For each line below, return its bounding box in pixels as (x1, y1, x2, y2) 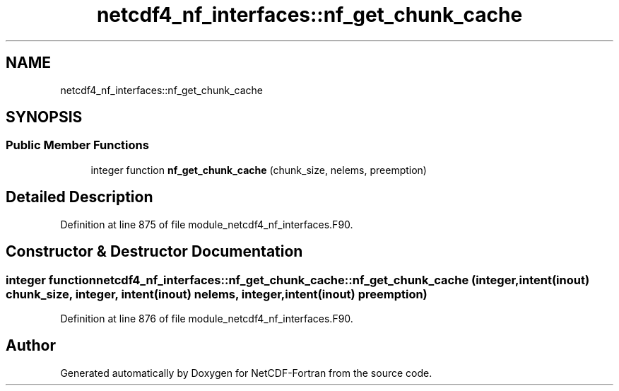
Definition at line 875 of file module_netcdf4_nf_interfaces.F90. (60, 218, 353, 230)
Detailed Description (6, 188, 153, 206)
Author (6, 337, 56, 355)
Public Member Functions (6, 138, 149, 153)
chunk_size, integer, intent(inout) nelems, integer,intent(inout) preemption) (6, 286, 428, 301)
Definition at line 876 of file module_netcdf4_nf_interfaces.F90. (60, 312, 353, 325)
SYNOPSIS (6, 108, 83, 127)
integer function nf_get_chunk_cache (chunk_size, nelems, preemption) (90, 163, 427, 176)
